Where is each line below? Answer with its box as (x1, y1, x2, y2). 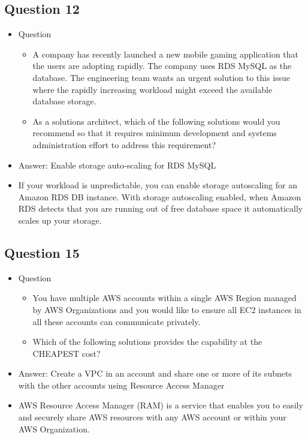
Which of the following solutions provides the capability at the (32, 335, 262, 348)
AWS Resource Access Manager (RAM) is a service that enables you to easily (18, 399, 303, 411)
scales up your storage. (18, 214, 102, 226)
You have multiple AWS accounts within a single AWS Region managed (32, 291, 297, 304)
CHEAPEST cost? (32, 347, 101, 359)
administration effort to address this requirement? (32, 138, 216, 151)
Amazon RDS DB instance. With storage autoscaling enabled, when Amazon (18, 190, 301, 203)
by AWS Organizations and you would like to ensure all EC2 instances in (32, 303, 301, 315)
